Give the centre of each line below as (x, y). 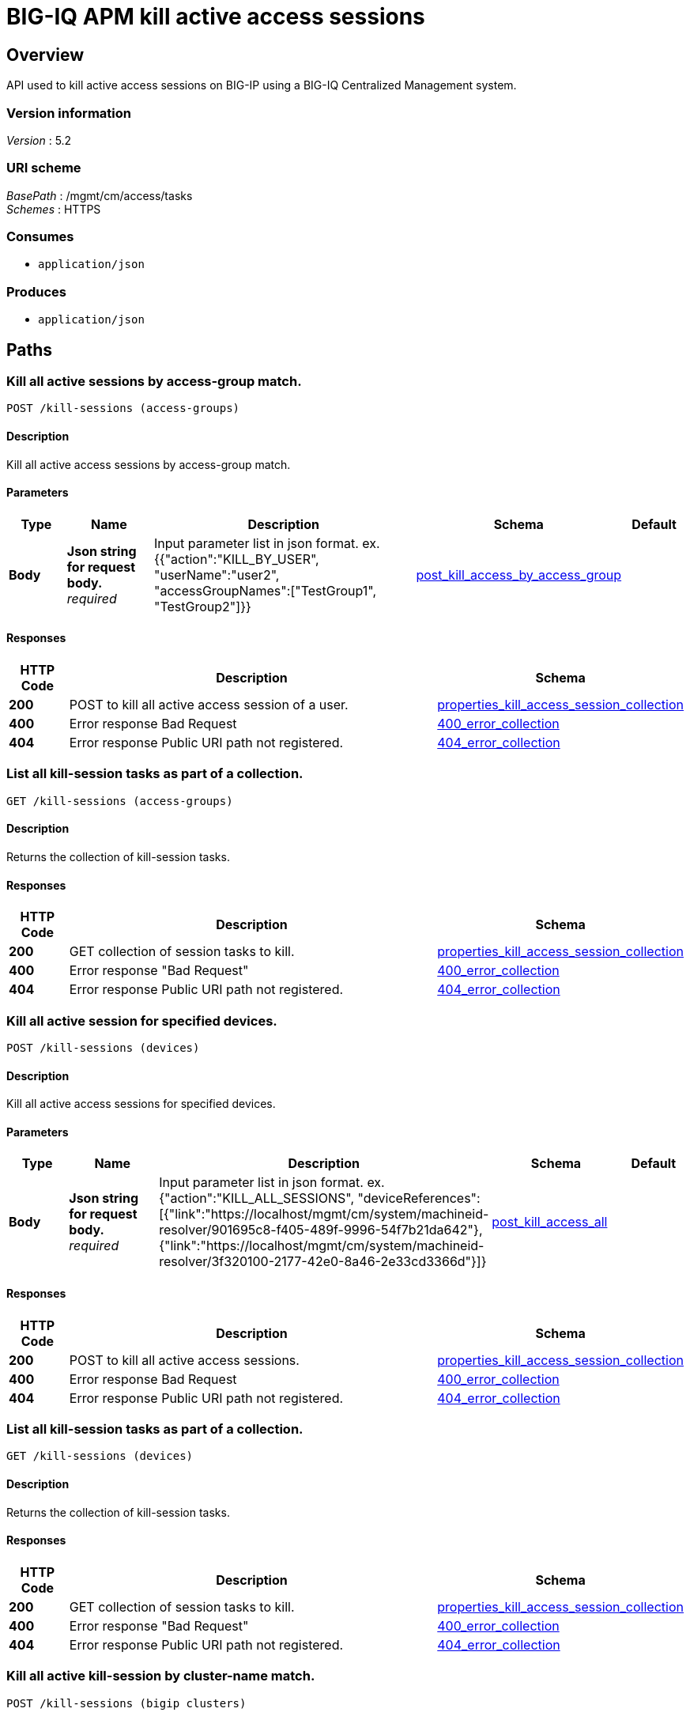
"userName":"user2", (217, 575)
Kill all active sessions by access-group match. (154, 382)
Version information (69, 113)
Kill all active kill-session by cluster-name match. (161, 1676)
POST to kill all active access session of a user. (209, 705)
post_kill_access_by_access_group (519, 575)
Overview (45, 55)
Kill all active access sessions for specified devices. (141, 1104)
